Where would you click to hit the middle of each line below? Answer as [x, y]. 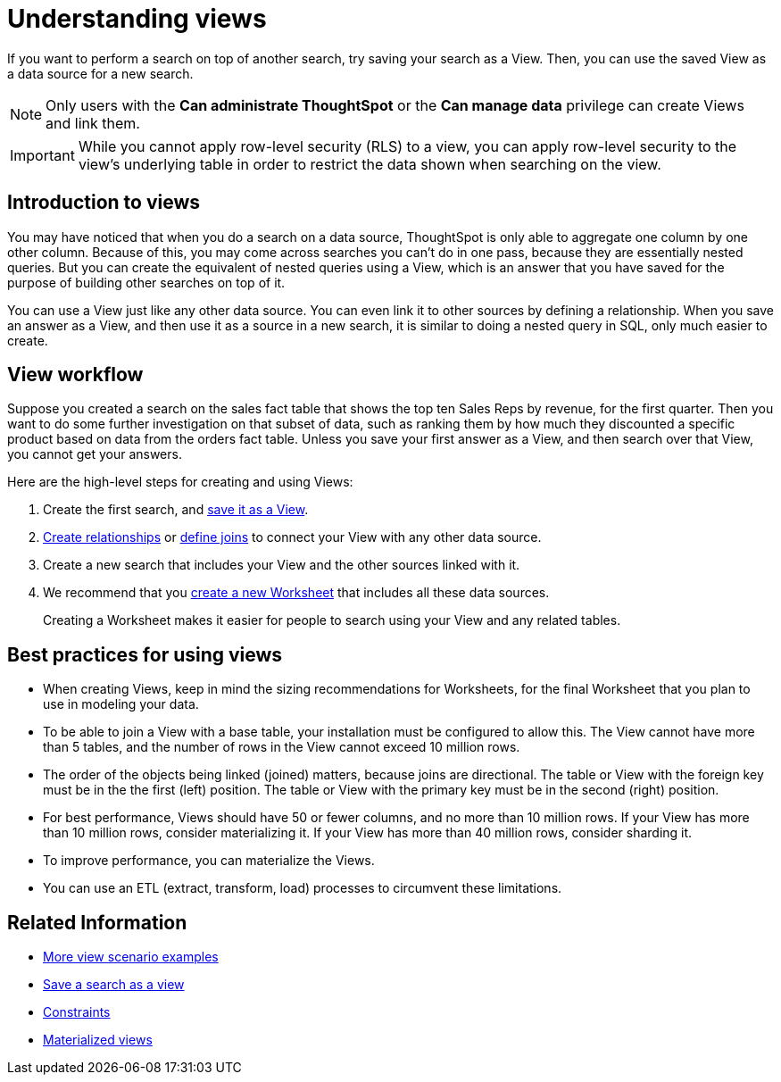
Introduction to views [104, 203]
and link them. [93, 123]
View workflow [75, 375]
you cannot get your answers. [95, 454]
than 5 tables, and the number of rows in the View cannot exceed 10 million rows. [282, 747]
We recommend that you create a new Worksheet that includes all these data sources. [296, 593]
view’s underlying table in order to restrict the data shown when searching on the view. [370, 164]
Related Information [97, 922]
